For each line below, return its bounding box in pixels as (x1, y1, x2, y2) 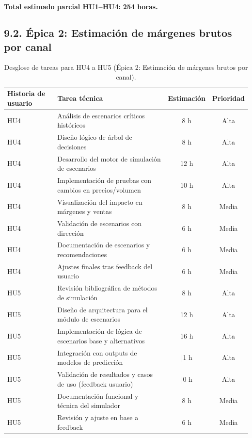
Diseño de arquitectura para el (57, 304, 148, 314)
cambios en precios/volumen (57, 184, 141, 195)
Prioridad (212, 93, 245, 103)
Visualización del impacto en (57, 196, 142, 207)
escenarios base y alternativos (57, 335, 145, 345)
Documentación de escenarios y (57, 240, 150, 250)
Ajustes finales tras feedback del (57, 261, 153, 271)
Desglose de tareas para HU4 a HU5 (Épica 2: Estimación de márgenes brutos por (4, 62, 248, 72)
